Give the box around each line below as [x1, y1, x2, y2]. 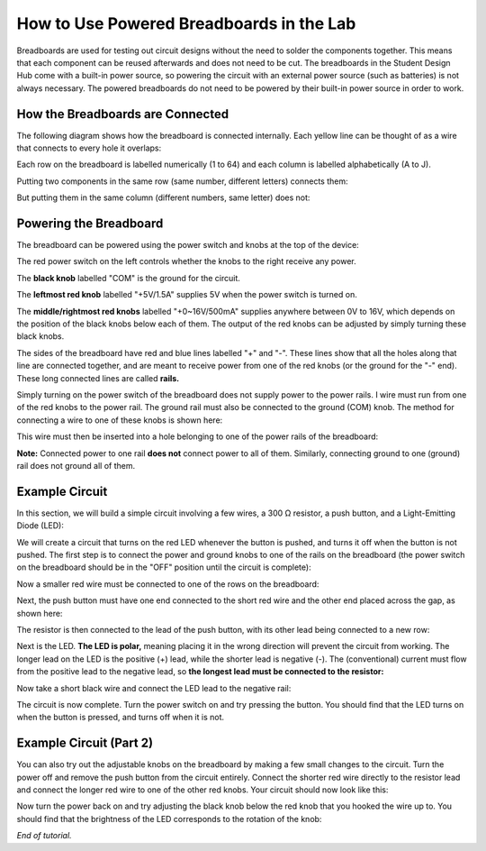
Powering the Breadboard [16, 216, 164, 231]
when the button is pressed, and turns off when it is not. [16, 712, 225, 723]
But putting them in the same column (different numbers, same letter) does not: [16, 192, 310, 203]
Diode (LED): [16, 520, 65, 531]
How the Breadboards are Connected [16, 106, 229, 122]
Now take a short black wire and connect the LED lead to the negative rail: [16, 682, 292, 693]
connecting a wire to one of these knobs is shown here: [16, 415, 223, 425]
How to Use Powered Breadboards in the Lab [16, 14, 356, 33]
